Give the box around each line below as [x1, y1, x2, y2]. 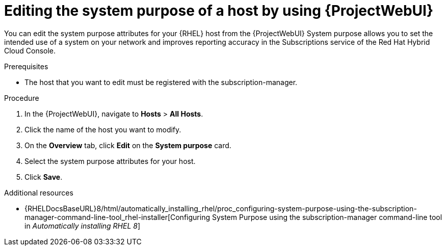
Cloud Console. [4, 46, 56, 55]
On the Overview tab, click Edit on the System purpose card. [24, 141, 231, 150]
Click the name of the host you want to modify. [24, 125, 181, 134]
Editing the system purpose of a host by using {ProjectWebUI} [4, 2, 434, 19]
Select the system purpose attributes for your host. [24, 156, 196, 165]
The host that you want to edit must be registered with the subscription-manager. [24, 77, 298, 87]
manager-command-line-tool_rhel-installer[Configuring [24, 212, 210, 221]
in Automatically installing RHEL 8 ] [24, 221, 141, 230]
